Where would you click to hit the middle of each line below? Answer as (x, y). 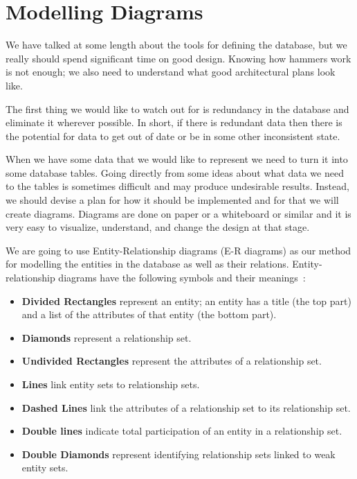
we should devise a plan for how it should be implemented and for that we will (172, 200)
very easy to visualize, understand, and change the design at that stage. (158, 227)
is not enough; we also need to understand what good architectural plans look (171, 72)
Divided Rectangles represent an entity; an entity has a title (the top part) (186, 301)
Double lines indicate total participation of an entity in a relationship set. (182, 431)
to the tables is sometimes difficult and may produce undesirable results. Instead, (177, 186)
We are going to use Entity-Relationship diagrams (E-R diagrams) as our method (178, 250)
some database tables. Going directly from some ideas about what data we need (175, 172)
